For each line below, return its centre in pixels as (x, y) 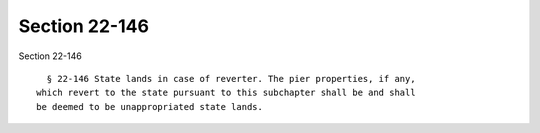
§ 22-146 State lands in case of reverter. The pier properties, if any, (231, 78)
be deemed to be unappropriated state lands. (150, 106)
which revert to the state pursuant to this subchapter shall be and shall (226, 93)
